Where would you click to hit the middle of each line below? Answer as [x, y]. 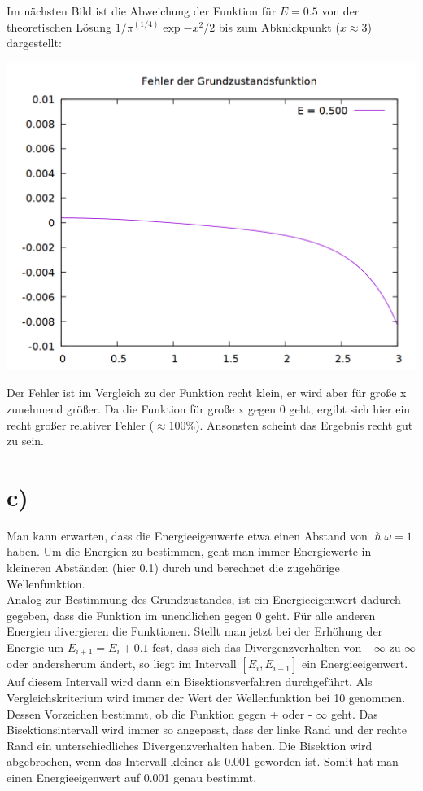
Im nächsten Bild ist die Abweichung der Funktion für [142, 11]
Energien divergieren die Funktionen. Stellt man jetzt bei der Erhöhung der [195, 631]
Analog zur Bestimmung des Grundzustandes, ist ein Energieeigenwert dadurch [204, 599]
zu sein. [25, 441]
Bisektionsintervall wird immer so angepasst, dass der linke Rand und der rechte [207, 730]
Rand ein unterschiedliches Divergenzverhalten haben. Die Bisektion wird [190, 745]
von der [340, 11]
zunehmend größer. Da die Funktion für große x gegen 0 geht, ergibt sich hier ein [209, 408]
